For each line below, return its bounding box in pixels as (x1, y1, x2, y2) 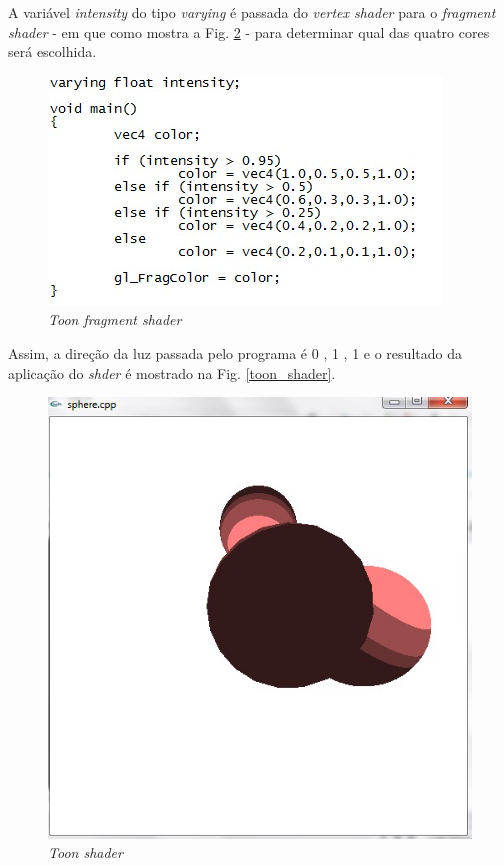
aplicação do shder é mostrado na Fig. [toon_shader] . (8, 362, 336, 383)
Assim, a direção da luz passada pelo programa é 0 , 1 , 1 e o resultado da (8, 342, 462, 363)
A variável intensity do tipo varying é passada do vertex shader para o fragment (8, 2, 496, 22)
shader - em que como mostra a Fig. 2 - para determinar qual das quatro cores (8, 21, 490, 42)
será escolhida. (8, 41, 97, 62)
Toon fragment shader (48, 309, 182, 330)
